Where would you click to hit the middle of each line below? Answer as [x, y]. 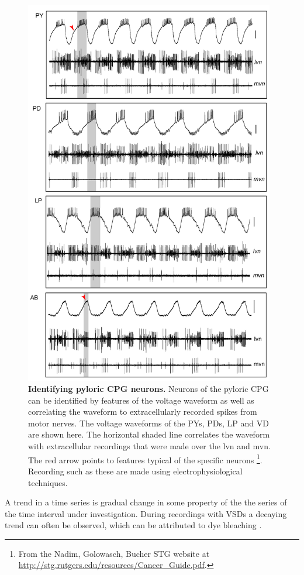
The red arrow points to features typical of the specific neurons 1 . [145, 459]
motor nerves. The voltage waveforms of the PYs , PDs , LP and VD [148, 423]
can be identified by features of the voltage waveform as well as [141, 400]
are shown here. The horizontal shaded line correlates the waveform [149, 434]
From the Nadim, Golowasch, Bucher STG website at [114, 553]
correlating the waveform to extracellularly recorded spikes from [143, 412]
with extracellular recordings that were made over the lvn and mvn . [149, 446]
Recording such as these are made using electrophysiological [135, 471]
